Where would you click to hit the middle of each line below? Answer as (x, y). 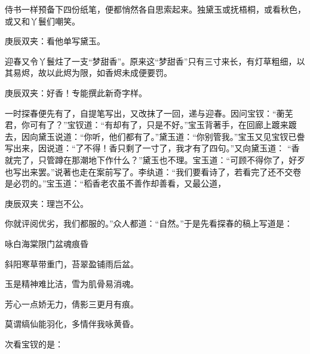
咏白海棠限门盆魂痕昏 (47, 243)
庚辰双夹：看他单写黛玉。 (55, 41)
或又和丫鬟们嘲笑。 (42, 21)
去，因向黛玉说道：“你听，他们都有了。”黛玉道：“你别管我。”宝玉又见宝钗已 (151, 136)
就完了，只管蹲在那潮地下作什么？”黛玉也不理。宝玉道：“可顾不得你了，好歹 (155, 159)
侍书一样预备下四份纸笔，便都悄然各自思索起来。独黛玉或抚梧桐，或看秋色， (155, 9)
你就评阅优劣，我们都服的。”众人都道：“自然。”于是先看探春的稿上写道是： (149, 223)
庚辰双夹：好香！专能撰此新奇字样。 (76, 92)
